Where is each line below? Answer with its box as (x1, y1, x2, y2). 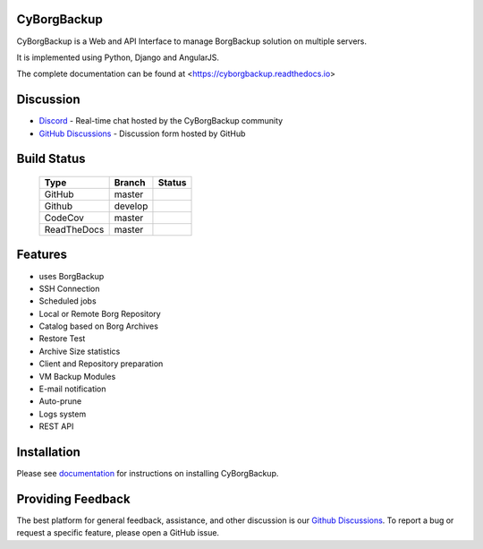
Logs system (38, 408, 87, 419)
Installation (16, 444, 80, 460)
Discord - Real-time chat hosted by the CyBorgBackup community (38, 116, 284, 126)
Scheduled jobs (38, 296, 97, 306)
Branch (114, 176, 146, 188)
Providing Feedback (16, 491, 131, 506)
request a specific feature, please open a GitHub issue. (16, 528, 219, 538)
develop (114, 200, 148, 212)
